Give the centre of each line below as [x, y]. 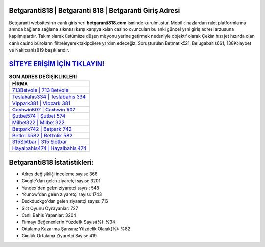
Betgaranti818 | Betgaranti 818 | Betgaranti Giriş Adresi [94, 11]
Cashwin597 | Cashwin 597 [44, 110]
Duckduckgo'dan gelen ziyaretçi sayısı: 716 [65, 201]
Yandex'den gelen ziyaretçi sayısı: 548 [60, 188]
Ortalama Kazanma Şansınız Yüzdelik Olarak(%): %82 [76, 229]
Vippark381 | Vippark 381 [41, 103]
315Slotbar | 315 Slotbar [40, 142]
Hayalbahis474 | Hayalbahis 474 [49, 148]
